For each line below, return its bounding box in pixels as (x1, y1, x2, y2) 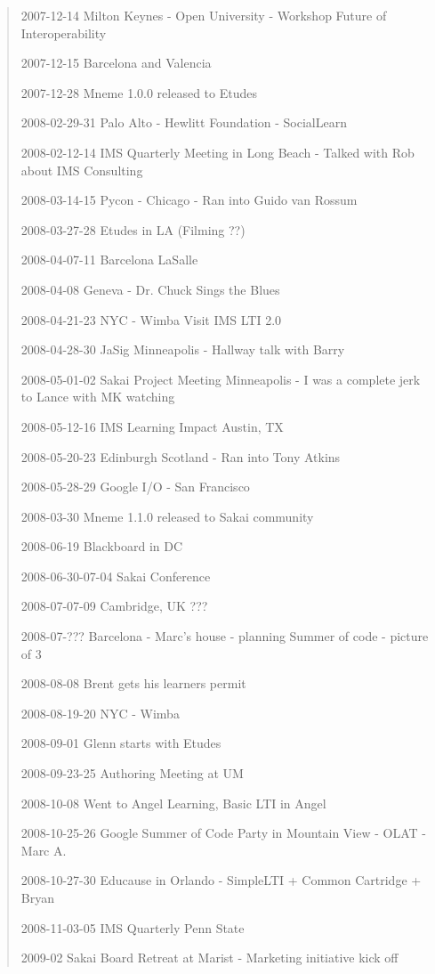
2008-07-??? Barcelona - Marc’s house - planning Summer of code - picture (20, 627, 429, 645)
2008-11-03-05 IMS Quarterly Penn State (20, 918, 245, 937)
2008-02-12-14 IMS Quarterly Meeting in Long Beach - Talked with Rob (20, 142, 415, 161)
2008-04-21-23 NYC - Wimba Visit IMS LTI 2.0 (20, 310, 282, 329)
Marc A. (20, 840, 67, 859)
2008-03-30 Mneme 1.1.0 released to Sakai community (20, 507, 314, 525)
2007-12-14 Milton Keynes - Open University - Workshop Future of (20, 6, 387, 24)
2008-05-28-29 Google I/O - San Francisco (20, 477, 250, 496)
